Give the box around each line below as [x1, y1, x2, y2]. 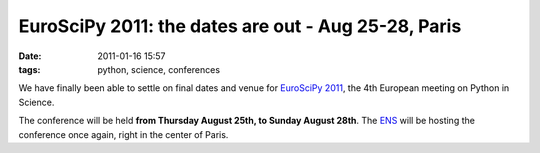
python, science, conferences [97, 63, 220, 75]
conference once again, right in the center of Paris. [18, 128, 229, 140]
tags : [18, 63, 41, 75]
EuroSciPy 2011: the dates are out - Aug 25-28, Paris [18, 15, 462, 37]
